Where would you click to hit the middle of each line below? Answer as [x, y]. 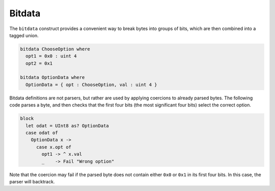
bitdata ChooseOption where [55, 49]
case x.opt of [54, 147]
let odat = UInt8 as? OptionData [67, 126]
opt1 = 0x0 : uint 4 [51, 56]
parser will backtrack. [32, 181]
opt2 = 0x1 [39, 63]
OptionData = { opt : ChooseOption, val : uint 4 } [91, 85]
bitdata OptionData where [52, 77]
